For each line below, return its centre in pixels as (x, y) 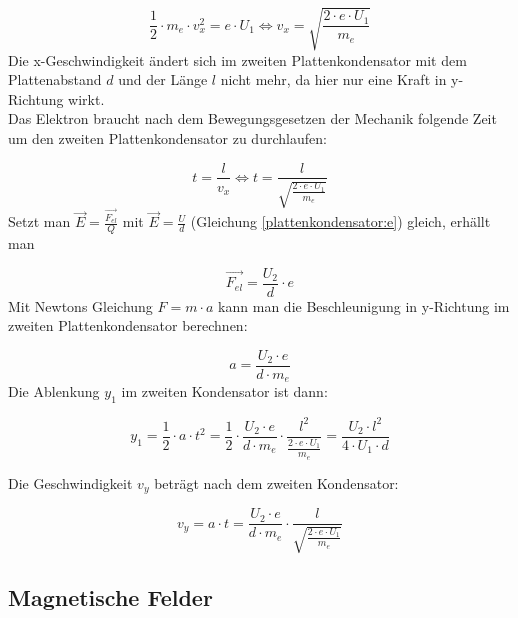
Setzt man (39, 221)
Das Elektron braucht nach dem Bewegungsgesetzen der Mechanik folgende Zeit (252, 118)
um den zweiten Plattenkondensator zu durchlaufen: (167, 137)
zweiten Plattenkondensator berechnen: (128, 325)
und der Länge (163, 79)
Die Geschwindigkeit (70, 482)
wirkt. (86, 98)
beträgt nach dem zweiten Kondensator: (276, 482)
